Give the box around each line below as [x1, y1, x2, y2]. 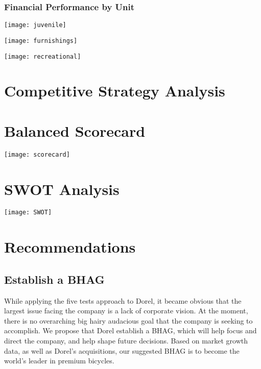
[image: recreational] [4, 53, 81, 60]
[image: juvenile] [4, 21, 66, 29]
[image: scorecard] [4, 151, 70, 158]
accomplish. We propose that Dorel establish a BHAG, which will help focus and [4, 325, 257, 336]
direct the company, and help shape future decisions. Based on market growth [4, 335, 248, 346]
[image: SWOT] [4, 209, 52, 216]
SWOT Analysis [4, 178, 120, 199]
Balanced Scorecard [4, 120, 146, 141]
